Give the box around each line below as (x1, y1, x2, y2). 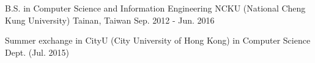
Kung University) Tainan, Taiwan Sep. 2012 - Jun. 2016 (5, 13, 215, 26)
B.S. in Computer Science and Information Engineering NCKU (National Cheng (5, 2, 306, 14)
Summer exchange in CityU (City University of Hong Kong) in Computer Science (5, 34, 311, 47)
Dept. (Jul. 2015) (5, 45, 70, 58)
